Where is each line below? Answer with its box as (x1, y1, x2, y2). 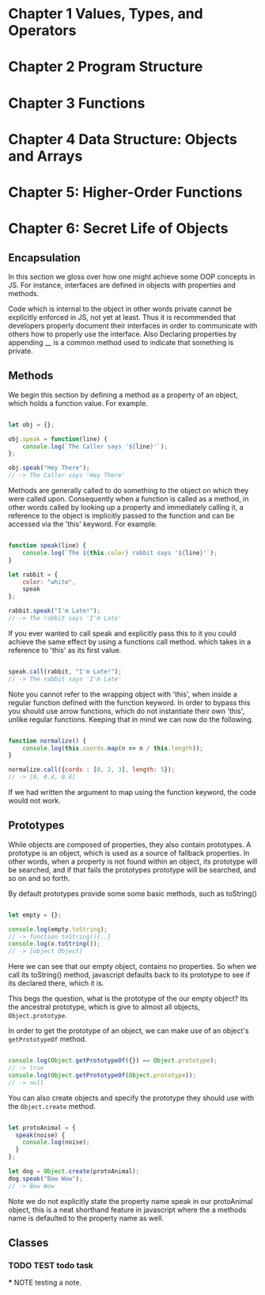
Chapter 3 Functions (8, 94, 146, 112)
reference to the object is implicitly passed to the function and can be (8, 511, 235, 520)
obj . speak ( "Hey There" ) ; (8, 464, 90, 472)
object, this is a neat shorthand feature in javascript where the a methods (8, 1205, 247, 1214)
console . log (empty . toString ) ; (8, 925, 108, 933)
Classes (8, 1236, 49, 1250)
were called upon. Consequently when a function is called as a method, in (8, 494, 249, 503)
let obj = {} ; (8, 420, 55, 428)
